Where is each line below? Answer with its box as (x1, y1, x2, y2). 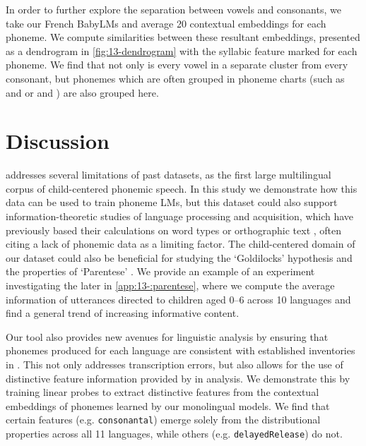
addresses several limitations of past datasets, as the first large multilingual (6, 167, 331, 182)
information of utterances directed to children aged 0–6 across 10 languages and (6, 291, 351, 306)
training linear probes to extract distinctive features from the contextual (6, 385, 319, 399)
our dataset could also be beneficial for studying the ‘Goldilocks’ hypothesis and (6, 250, 353, 265)
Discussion (6, 126, 110, 155)
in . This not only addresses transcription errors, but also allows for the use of (6, 357, 343, 371)
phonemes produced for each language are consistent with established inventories (6, 343, 355, 358)
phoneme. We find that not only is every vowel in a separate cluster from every (6, 57, 348, 72)
